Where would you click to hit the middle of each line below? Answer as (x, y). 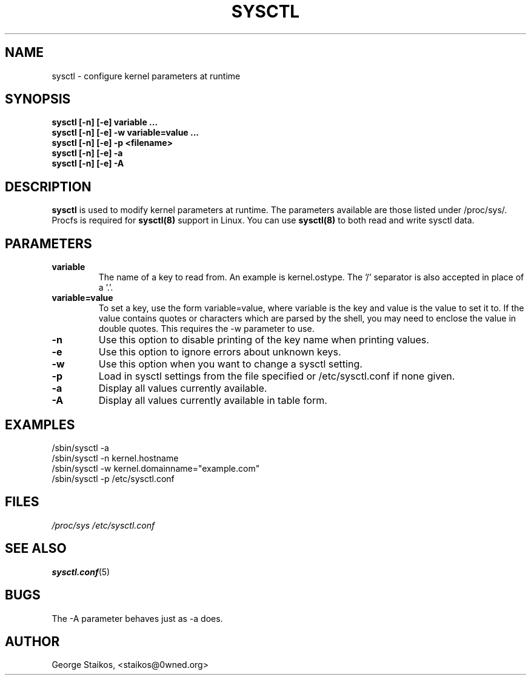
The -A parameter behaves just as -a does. (137, 618)
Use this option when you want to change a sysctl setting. (230, 364)
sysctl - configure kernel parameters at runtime (146, 76)
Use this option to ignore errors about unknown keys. (220, 352)
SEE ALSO (36, 549)
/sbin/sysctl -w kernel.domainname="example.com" (156, 468)
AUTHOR (32, 641)
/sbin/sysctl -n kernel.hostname (115, 458)
